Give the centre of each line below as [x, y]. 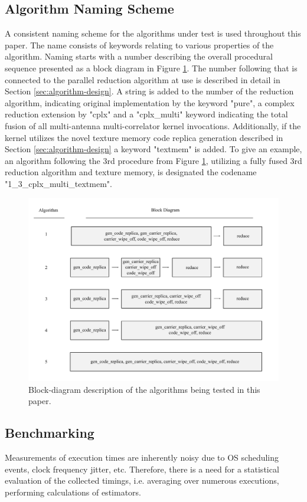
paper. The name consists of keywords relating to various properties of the [139, 45]
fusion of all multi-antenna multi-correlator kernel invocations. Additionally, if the [153, 125]
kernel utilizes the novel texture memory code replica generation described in [144, 137]
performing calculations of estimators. [73, 492]
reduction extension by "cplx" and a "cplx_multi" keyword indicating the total [146, 114]
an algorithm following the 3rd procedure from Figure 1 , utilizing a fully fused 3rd [153, 160]
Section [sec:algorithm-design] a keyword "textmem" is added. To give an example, [153, 149]
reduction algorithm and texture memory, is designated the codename [131, 172]
